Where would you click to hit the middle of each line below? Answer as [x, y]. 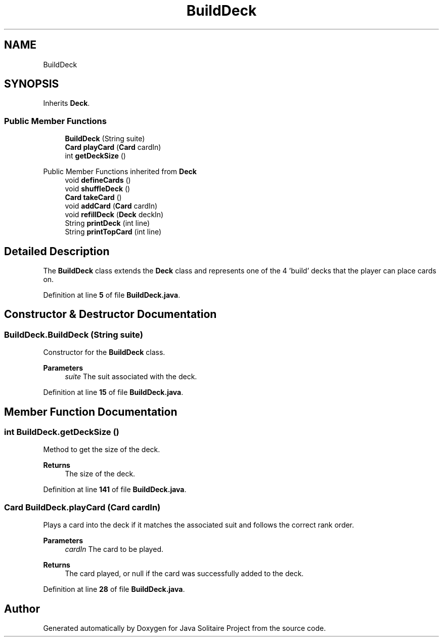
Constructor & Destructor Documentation [110, 314]
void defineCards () [98, 180]
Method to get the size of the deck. [102, 450]
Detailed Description [57, 251]
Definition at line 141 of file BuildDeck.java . [115, 490]
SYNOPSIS [32, 84]
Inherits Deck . [67, 103]
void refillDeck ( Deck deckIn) [114, 215]
